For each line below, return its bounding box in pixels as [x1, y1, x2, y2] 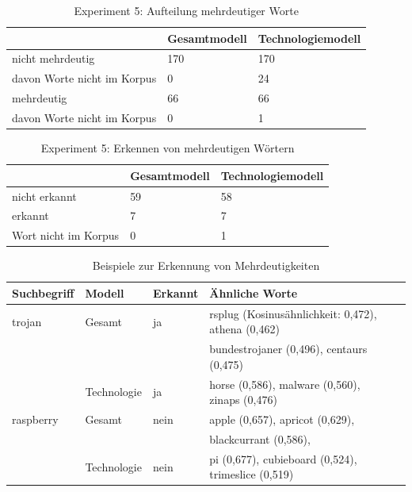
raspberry [12, 411, 59, 428]
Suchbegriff [12, 284, 74, 301]
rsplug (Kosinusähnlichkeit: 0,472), [209, 305, 377, 321]
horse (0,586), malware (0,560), [209, 375, 360, 392]
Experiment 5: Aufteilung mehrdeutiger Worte [74, 2, 299, 18]
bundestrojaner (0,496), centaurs [209, 340, 368, 357]
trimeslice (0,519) [209, 466, 294, 482]
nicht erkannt [12, 187, 77, 204]
